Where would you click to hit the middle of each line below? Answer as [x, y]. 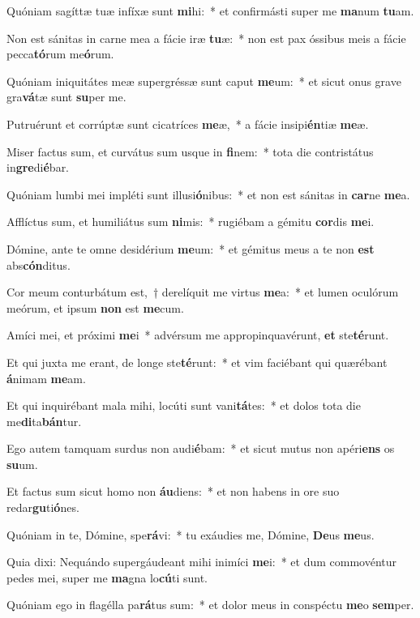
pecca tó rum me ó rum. [60, 54]
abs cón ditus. [39, 264]
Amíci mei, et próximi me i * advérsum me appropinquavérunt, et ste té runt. [198, 335]
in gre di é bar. [38, 167]
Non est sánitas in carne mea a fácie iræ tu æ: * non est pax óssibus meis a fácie [206, 38]
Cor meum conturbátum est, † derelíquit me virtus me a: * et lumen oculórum [203, 292]
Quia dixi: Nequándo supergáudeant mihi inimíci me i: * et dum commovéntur [202, 562]
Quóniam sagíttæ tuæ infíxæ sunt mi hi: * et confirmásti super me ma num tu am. [210, 11]
